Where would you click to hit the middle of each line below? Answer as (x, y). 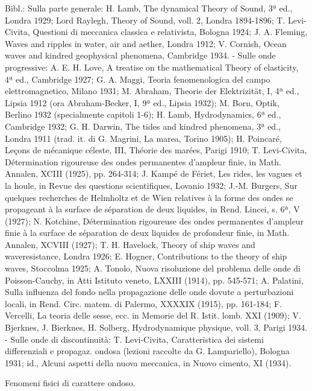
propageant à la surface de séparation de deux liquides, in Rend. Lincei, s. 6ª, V (152, 209)
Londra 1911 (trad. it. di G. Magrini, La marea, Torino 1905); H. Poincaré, (143, 138)
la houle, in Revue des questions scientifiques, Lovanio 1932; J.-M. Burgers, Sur (151, 185)
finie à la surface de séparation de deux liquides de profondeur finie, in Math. (147, 233)
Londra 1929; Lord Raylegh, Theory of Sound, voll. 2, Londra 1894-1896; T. (145, 20)
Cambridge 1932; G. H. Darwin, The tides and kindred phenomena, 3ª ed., (143, 126)
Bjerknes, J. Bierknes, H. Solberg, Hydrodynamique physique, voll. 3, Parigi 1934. (156, 327)
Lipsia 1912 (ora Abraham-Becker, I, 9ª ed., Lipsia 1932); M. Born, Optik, (142, 102)
